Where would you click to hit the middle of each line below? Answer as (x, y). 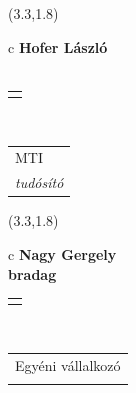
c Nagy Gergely (62, 253)
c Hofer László (58, 46)
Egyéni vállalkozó (68, 364)
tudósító (39, 182)
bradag (32, 273)
